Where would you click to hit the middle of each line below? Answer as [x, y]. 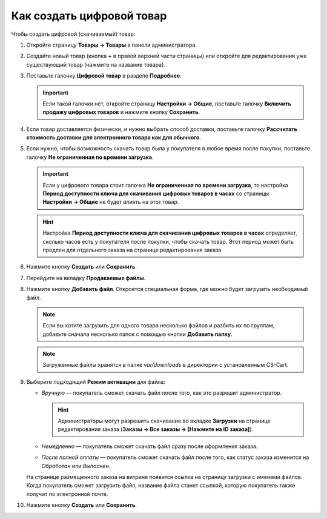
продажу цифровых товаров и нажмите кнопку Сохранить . [121, 112]
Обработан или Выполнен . [76, 466]
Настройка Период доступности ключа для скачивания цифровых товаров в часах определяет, [170, 233]
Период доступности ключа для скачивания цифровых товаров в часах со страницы [156, 193]
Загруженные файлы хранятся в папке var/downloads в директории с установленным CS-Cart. [166, 365]
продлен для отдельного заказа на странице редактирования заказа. [133, 250]
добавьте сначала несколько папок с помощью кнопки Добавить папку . [137, 334]
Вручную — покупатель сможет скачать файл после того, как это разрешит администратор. [162, 393]
